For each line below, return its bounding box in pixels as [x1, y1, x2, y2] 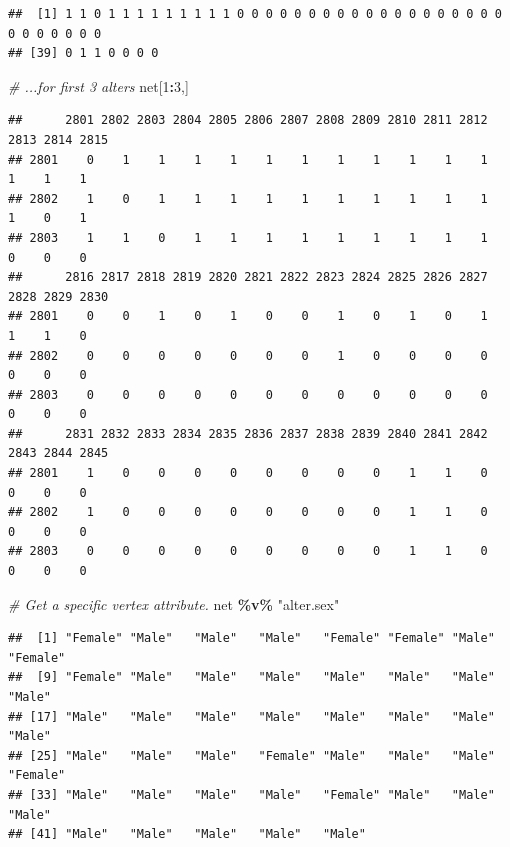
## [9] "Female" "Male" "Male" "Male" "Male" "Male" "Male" [8, 670, 495, 685]
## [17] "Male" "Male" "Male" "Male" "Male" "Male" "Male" [8, 709, 495, 724]
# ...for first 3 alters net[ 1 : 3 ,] [8, 75, 189, 96]
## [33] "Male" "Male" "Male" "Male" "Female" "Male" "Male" [8, 787, 495, 802]
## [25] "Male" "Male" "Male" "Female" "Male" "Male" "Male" [8, 748, 495, 763]
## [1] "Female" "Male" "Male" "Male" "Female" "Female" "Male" [8, 631, 495, 646]
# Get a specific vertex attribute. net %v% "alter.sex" [8, 593, 340, 614]
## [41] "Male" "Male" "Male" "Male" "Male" [8, 827, 366, 842]
